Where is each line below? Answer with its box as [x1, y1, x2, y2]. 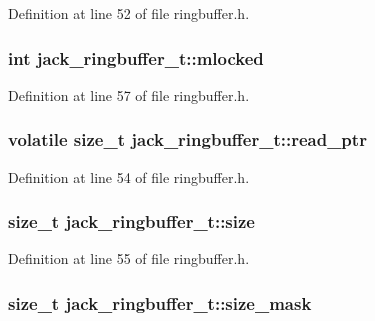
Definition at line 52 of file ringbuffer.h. [8, 3, 250, 23]
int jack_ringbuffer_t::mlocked [8, 45, 264, 70]
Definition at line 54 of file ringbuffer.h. [8, 166, 250, 187]
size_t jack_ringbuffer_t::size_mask [8, 290, 312, 315]
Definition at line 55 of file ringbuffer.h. [8, 248, 250, 269]
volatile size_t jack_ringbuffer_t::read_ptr [8, 127, 367, 152]
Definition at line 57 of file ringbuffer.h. [8, 84, 250, 105]
